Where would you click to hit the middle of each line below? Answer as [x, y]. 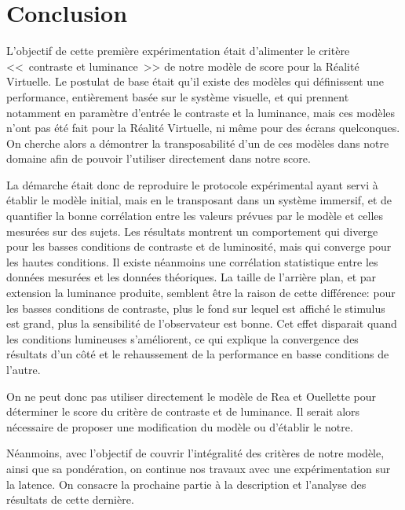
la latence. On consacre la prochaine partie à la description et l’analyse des [186, 484]
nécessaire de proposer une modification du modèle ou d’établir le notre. [180, 426]
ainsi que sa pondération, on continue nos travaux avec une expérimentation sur [199, 468]
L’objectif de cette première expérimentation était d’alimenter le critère [178, 51]
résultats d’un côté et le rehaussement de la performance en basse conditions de [198, 354]
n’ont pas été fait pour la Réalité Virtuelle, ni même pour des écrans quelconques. [203, 128]
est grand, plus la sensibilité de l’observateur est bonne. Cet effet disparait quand [202, 323]
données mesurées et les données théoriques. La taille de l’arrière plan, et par [192, 277]
